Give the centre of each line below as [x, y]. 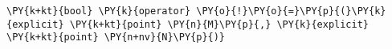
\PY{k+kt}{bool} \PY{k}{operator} [99, 11]
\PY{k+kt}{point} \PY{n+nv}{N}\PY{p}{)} [116, 38]
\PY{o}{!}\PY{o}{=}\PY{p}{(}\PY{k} [291, 11]
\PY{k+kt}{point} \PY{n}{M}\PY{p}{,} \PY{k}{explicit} [219, 24]
